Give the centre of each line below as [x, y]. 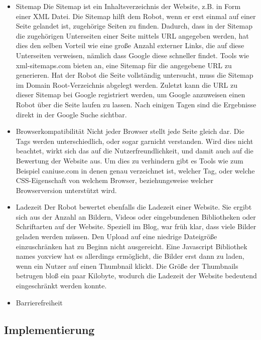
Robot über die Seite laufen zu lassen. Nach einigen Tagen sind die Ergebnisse [136, 104]
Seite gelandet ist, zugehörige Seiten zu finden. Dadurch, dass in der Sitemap [134, 26]
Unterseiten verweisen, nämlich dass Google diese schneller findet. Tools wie [133, 55]
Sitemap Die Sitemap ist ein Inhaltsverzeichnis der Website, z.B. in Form [128, 6]
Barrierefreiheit [39, 302]
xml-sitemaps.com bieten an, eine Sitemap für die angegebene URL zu [124, 65]
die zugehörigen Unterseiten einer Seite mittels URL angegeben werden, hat [132, 35]
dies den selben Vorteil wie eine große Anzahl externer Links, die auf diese [130, 45]
